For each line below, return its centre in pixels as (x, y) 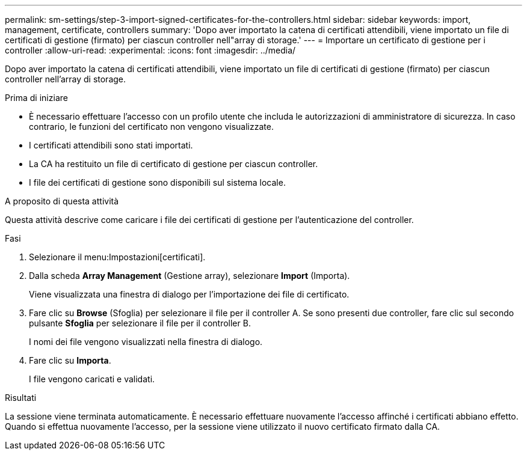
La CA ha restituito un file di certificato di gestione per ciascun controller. (174, 164)
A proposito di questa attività (62, 201)
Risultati (21, 398)
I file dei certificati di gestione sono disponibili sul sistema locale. (157, 182)
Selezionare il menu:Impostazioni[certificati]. (117, 257)
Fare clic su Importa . (70, 360)
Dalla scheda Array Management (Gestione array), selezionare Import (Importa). (190, 276)
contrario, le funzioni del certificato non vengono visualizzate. (151, 127)
